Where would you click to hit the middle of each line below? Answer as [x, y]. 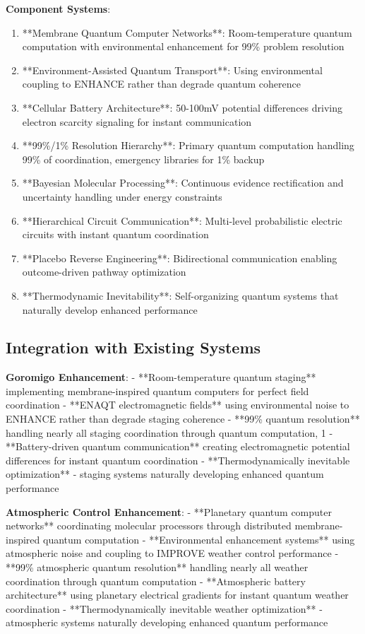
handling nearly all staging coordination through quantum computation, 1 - [169, 432]
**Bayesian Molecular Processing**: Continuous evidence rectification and [183, 183]
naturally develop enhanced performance [110, 309]
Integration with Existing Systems [133, 347]
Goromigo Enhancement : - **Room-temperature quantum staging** [161, 377]
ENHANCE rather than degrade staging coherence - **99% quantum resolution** [183, 419]
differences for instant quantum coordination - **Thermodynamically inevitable [178, 460]
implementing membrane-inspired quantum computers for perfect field [157, 391]
